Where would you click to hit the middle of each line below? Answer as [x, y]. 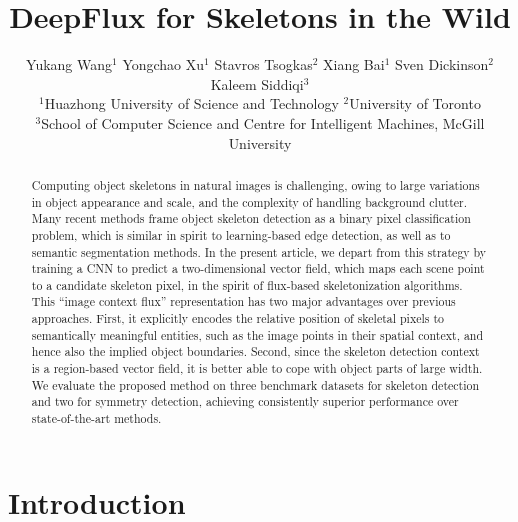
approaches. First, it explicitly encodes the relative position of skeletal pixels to [237, 318]
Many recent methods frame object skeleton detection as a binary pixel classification [251, 218]
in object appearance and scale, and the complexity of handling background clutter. [249, 201]
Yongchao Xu [163, 64]
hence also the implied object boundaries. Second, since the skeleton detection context [255, 351]
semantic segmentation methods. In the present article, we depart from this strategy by [259, 251]
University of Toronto [415, 103]
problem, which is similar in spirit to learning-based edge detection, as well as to [241, 234]
